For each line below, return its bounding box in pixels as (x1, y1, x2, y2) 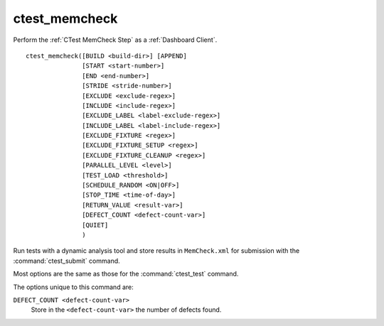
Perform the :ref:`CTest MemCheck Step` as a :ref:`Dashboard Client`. (13, 36, 218, 44)
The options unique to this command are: (13, 283, 134, 291)
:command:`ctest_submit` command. (13, 256, 120, 265)
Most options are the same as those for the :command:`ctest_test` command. (13, 270, 239, 278)
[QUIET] (82, 221, 109, 229)
